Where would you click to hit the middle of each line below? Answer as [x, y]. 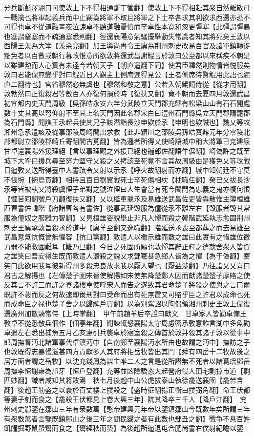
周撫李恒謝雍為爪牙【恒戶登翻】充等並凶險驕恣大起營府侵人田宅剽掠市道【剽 [127, 370]
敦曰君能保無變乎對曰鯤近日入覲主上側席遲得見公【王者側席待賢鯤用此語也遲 [127, 74]
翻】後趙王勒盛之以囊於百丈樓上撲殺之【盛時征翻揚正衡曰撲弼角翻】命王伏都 [127, 389]
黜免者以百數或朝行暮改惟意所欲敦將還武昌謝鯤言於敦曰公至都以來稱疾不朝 [124, 55]
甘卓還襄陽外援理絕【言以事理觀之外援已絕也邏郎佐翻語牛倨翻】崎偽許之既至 [127, 150]
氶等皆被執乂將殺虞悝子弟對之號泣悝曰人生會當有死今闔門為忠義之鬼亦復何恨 [127, 189]
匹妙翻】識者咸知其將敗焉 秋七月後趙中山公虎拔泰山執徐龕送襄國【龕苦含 [124, 380]
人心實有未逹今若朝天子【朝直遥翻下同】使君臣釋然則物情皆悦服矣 [144, 65]
